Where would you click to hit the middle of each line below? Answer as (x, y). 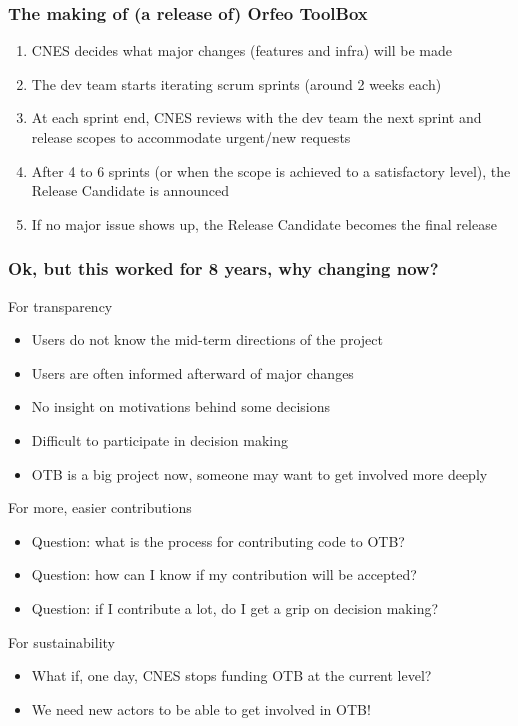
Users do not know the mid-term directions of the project (207, 339)
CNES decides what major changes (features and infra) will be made (241, 50)
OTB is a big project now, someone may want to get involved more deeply (259, 473)
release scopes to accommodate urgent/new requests (191, 137)
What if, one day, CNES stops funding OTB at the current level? (231, 675)
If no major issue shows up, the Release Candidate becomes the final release (264, 223)
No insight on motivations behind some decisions (181, 406)
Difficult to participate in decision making (160, 439)
